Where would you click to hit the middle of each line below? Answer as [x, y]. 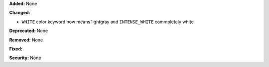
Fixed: [16, 49]
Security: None [25, 58]
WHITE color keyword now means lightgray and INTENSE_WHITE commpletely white [108, 22]
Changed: [20, 13]
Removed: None [26, 40]
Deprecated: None [29, 31]
